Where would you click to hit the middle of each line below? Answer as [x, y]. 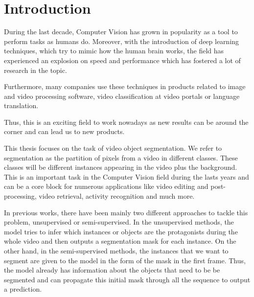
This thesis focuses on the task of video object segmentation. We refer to [113, 148]
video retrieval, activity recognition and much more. [117, 196]
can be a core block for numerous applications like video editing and [106, 186]
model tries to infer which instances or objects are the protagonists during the [121, 231]
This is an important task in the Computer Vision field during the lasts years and [127, 176]
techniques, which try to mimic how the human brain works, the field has [114, 51]
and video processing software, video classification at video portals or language [122, 96]
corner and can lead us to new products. [64, 131]
